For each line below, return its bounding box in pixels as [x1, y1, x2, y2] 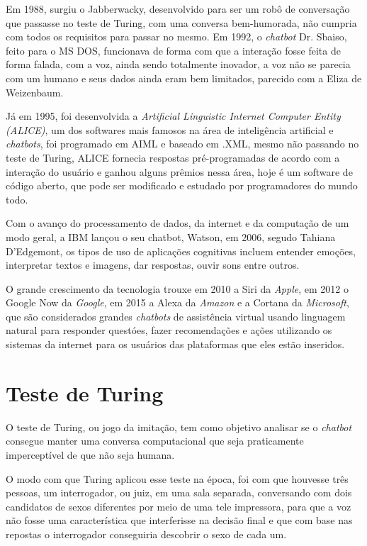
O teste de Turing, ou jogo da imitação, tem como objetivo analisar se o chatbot [6, 419, 352, 434]
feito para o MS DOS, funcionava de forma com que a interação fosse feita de [6, 43, 341, 57]
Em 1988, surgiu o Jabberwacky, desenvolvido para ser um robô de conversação [6, 1, 350, 16]
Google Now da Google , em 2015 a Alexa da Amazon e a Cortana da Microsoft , [6, 295, 349, 310]
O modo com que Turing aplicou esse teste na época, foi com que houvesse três [6, 471, 349, 486]
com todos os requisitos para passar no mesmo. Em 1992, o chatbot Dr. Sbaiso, [6, 29, 347, 44]
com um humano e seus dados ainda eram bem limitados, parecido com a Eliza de [6, 70, 362, 85]
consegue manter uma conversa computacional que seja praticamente [6, 433, 304, 448]
